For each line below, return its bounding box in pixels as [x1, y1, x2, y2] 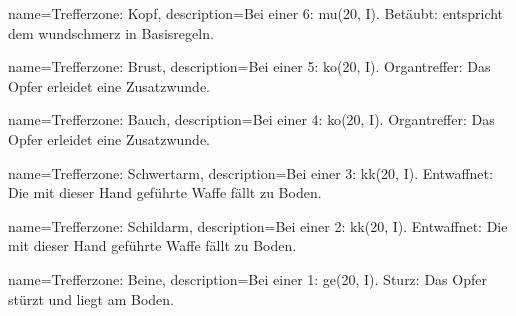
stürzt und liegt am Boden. [8, 288, 174, 309]
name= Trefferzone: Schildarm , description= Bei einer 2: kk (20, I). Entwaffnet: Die [8, 215, 508, 236]
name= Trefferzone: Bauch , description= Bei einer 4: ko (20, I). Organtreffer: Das [8, 109, 495, 130]
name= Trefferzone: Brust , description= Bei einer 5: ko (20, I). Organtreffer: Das [8, 56, 491, 77]
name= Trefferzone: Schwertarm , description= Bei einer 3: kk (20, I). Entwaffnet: [8, 162, 493, 183]
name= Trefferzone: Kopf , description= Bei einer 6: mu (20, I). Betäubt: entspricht [8, 3, 504, 23]
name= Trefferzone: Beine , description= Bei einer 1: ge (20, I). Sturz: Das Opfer [8, 268, 487, 289]
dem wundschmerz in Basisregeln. [8, 22, 214, 43]
